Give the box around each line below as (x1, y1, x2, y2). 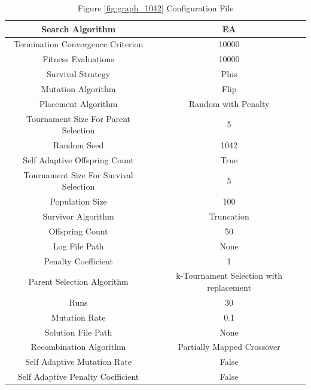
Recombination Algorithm (31, 340, 126, 353)
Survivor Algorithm (42, 210, 114, 223)
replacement (207, 281, 251, 294)
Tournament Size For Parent (26, 112, 131, 124)
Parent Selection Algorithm (28, 275, 129, 288)
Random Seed (53, 139, 104, 151)
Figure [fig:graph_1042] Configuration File (77, 2, 234, 14)
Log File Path (53, 239, 104, 252)
